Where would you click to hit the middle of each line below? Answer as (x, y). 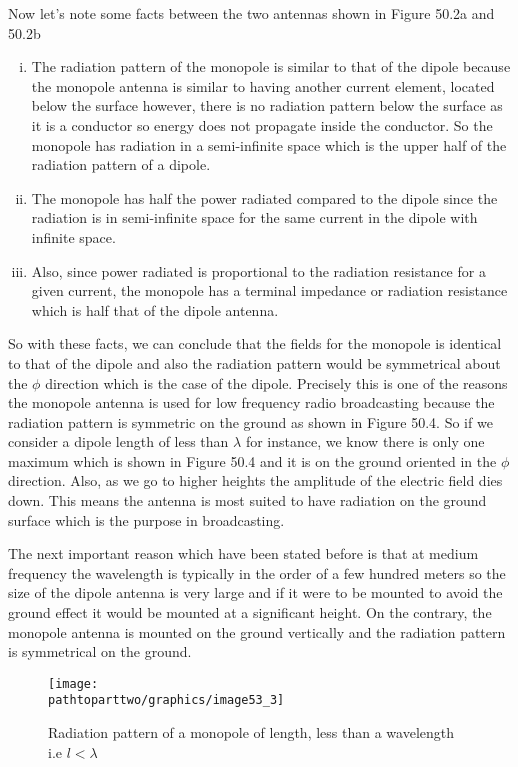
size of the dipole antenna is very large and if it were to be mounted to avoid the (255, 592)
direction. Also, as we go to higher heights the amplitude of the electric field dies (255, 480)
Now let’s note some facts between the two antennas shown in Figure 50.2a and (251, 13)
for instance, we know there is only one (365, 441)
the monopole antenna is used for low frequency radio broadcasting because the (251, 402)
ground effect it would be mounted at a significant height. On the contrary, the (250, 612)
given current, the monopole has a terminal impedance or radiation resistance (269, 290)
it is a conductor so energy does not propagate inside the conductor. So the (262, 124)
